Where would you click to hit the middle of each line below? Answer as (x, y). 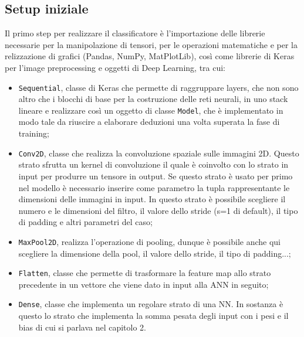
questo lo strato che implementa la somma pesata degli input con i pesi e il (153, 316)
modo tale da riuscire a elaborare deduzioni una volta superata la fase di (149, 122)
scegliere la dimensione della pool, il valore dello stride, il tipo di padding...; (155, 253)
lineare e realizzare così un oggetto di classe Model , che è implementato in (151, 110)
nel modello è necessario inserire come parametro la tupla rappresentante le (154, 187)
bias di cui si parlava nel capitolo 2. (82, 327)
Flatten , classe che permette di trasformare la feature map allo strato (145, 273)
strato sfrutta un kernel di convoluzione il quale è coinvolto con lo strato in (153, 164)
